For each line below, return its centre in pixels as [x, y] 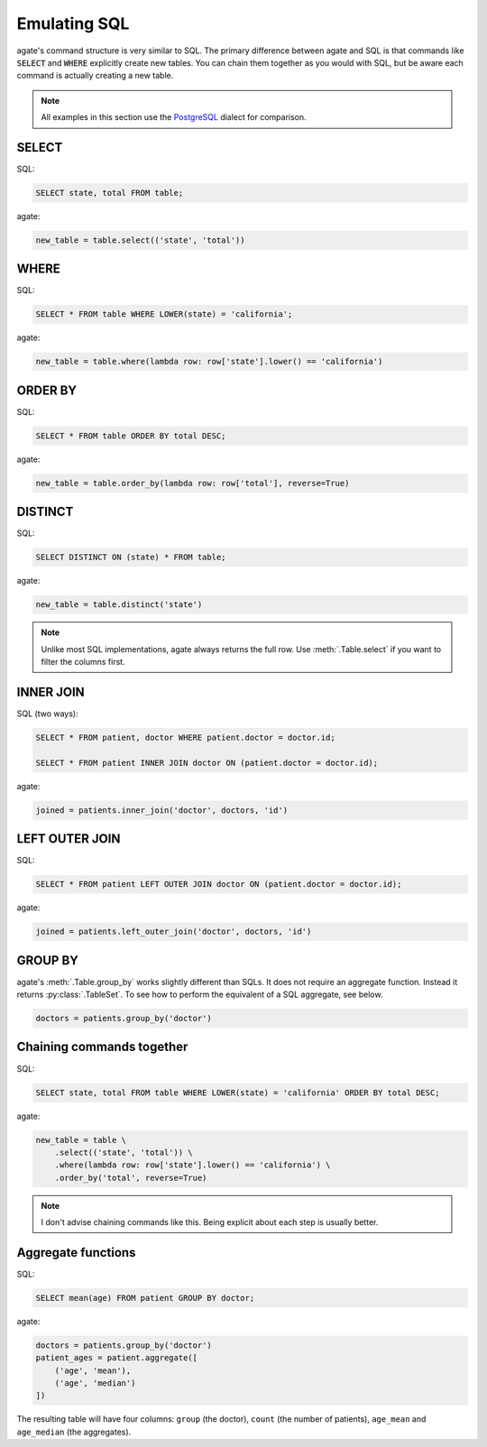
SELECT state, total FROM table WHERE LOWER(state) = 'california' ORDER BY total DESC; [238, 1092]
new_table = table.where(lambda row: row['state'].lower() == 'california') [209, 362]
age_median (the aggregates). [74, 1432]
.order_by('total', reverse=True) [131, 1178]
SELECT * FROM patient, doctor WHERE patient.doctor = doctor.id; [185, 737]
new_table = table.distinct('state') [119, 605]
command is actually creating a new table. [95, 76]
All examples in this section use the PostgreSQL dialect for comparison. [174, 117]
